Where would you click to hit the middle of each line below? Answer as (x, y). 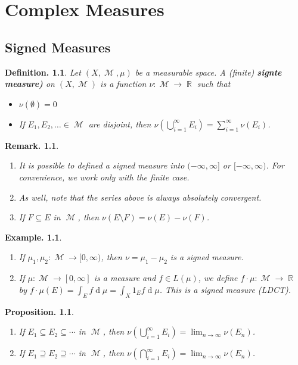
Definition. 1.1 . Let (43, 72)
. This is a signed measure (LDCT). (225, 289)
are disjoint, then (120, 124)
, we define (218, 278)
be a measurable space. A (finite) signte (208, 72)
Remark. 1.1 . (32, 145)
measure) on (30, 84)
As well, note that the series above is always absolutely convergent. (140, 197)
